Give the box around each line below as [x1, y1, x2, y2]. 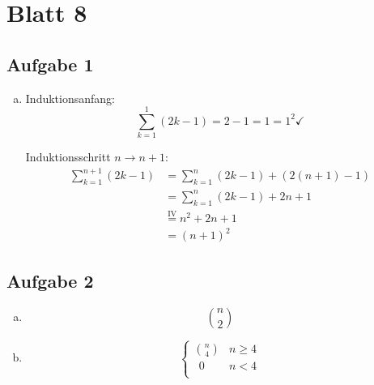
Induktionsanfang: [25, 89, 115, 106]
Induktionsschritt [25, 148, 111, 165]
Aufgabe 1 [6, 51, 94, 76]
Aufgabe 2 [6, 267, 94, 293]
